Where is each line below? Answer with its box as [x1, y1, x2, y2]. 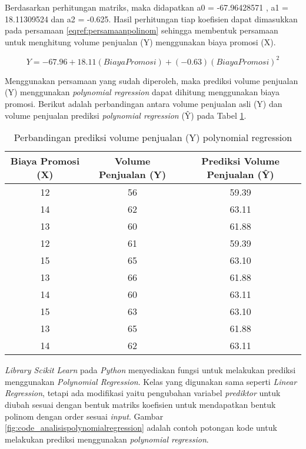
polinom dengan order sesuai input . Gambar [5, 410, 164, 422]
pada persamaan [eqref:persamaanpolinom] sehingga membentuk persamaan [5, 24, 278, 36]
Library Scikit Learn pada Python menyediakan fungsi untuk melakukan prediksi [5, 364, 296, 376]
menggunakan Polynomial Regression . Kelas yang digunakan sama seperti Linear [5, 375, 297, 387]
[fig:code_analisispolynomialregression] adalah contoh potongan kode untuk [5, 421, 277, 434]
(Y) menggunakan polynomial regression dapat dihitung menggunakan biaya [5, 86, 280, 98]
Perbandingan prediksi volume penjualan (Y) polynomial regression [14, 130, 292, 145]
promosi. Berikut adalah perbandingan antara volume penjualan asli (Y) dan [5, 98, 282, 110]
